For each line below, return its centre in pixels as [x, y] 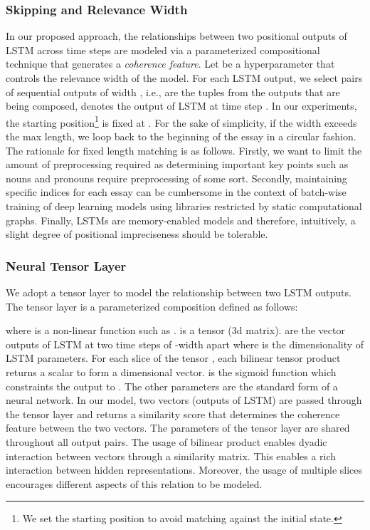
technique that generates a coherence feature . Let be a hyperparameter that [170, 64]
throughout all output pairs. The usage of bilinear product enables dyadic [166, 441]
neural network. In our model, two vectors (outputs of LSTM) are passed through [184, 400]
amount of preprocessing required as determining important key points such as [177, 164]
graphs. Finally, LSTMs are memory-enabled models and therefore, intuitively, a [181, 220]
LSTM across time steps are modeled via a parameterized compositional [163, 50]
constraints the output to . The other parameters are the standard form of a [172, 386]
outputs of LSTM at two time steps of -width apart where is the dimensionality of [185, 344]
